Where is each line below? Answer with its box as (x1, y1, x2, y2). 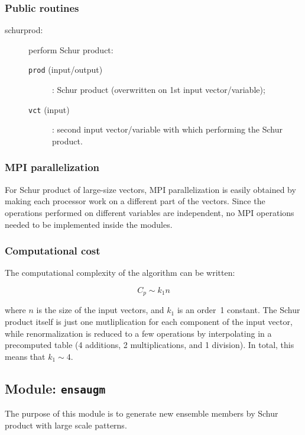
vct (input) (28, 103, 70, 115)
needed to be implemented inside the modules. (5, 218, 173, 230)
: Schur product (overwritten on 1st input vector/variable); (52, 83, 265, 96)
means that (5, 350, 46, 362)
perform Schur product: (28, 43, 113, 56)
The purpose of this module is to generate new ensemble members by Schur (5, 407, 278, 420)
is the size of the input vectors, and (36, 304, 164, 316)
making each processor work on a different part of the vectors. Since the (5, 195, 265, 207)
